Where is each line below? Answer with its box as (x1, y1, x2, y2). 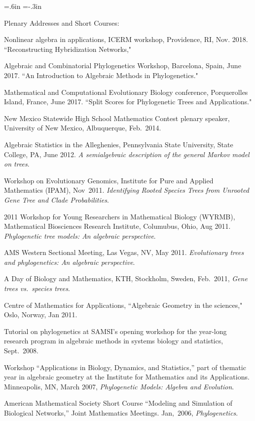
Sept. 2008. (4, 345, 39, 356)
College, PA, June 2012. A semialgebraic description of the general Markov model (4, 149, 250, 159)
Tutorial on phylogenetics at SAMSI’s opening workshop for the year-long (4, 326, 227, 336)
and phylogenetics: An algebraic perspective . (4, 256, 135, 267)
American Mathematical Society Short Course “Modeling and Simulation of (4, 398, 233, 408)
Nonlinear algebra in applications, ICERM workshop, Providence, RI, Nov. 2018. (4, 34, 248, 44)
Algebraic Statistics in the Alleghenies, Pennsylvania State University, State (4, 139, 233, 149)
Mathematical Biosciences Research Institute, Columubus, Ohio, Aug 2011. (4, 221, 231, 231)
